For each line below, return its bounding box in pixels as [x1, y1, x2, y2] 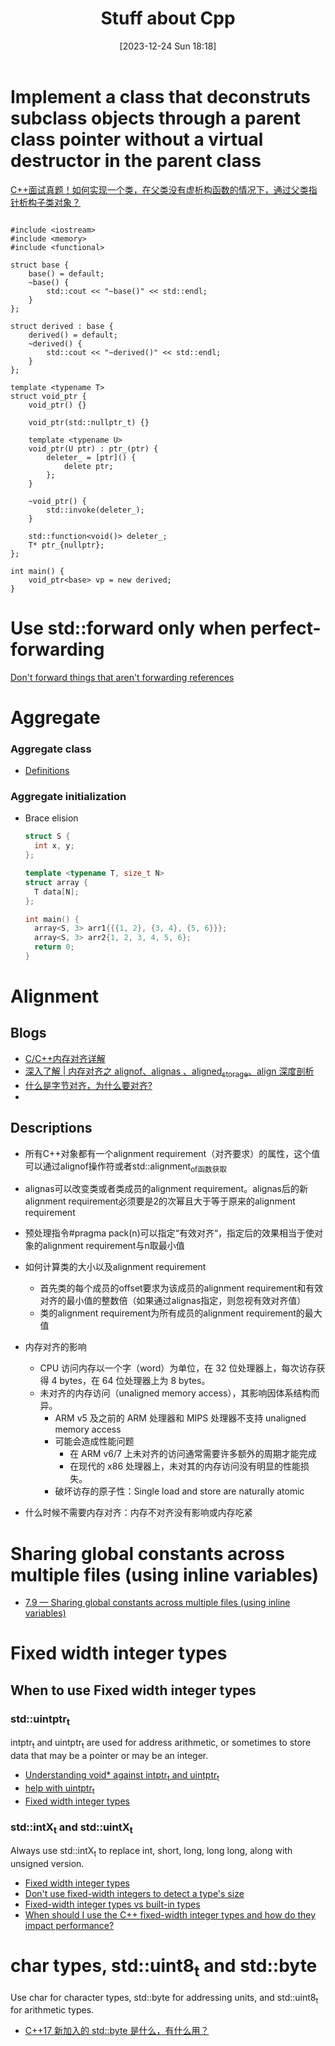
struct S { [24, 832, 71, 842]
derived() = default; [28, 330, 118, 340]
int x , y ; [34, 841, 75, 851]
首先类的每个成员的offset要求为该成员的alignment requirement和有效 [39, 1282, 324, 1294]
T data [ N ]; [34, 887, 80, 897]
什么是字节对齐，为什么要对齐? [24, 1079, 153, 1091]
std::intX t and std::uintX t [10, 1820, 133, 1836]
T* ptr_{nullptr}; [28, 540, 105, 550]
